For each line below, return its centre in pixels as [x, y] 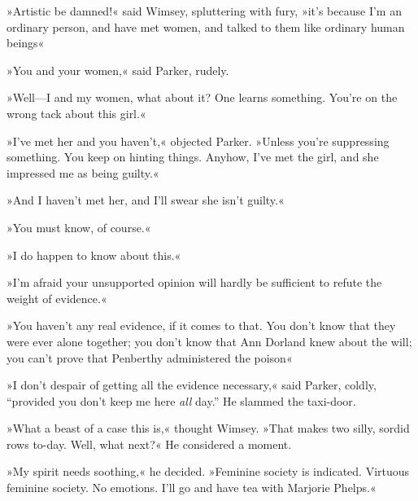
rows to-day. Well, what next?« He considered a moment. [149, 444]
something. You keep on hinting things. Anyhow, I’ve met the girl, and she [193, 157]
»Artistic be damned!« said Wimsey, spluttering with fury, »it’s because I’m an [204, 11]
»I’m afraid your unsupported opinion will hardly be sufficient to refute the [194, 282]
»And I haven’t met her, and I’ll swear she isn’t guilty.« [146, 200]
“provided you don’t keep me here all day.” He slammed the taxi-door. [181, 400]
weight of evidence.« [57, 298]
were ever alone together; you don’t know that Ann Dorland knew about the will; [209, 341]
